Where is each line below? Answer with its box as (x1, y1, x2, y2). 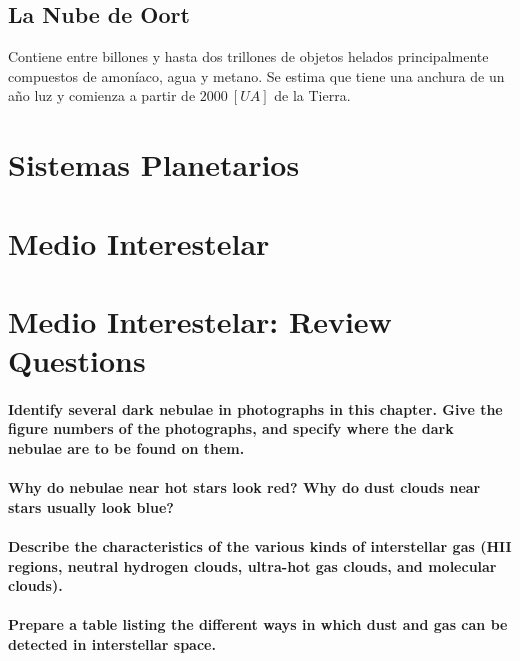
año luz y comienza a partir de (8, 85, 196, 106)
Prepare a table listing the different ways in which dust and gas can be (8, 614, 508, 635)
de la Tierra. (274, 85, 351, 106)
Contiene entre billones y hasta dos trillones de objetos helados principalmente (8, 46, 489, 67)
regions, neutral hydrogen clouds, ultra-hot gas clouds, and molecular (8, 555, 497, 576)
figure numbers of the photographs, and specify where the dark (8, 418, 454, 439)
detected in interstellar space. (8, 634, 216, 655)
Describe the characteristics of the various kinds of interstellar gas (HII (8, 536, 512, 557)
